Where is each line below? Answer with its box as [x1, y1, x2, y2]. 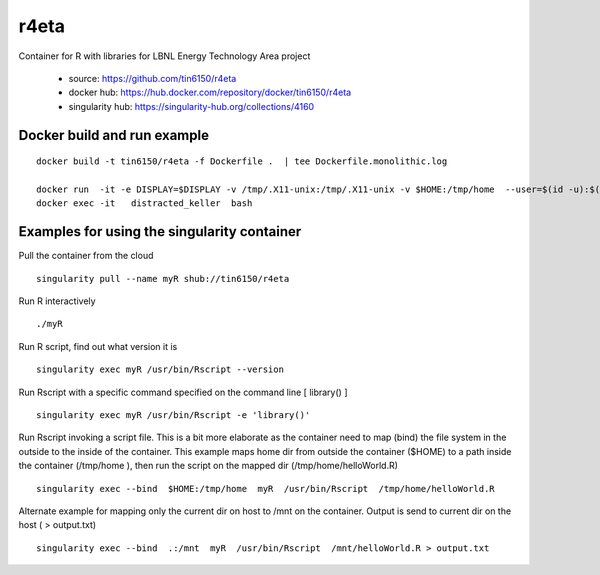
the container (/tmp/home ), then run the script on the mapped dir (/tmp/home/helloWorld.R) [18, 460, 399, 472]
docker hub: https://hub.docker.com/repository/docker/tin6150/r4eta [68, 86, 352, 99]
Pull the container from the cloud [18, 250, 154, 262]
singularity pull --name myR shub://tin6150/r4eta [36, 273, 290, 284]
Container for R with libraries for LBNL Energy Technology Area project [18, 50, 311, 62]
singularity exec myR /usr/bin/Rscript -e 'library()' [36, 409, 311, 420]
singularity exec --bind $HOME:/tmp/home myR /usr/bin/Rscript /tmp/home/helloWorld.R [36, 483, 495, 494]
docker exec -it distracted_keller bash [36, 198, 253, 209]
